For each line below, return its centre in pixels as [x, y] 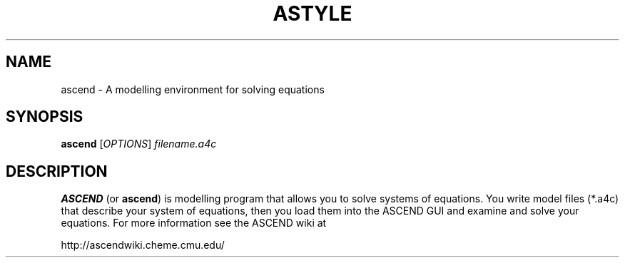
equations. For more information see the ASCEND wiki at [194, 223]
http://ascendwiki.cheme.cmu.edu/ [143, 245]
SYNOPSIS [45, 117]
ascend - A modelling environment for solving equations [193, 89]
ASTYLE [312, 14]
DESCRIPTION [57, 171]
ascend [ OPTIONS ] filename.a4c [139, 144]
